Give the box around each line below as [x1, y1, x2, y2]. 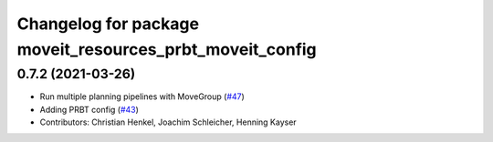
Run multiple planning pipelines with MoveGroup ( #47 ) [39, 91, 246, 102]
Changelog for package [16, 14, 200, 34]
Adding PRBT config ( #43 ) [39, 104, 139, 115]
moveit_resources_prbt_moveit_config [16, 39, 317, 59]
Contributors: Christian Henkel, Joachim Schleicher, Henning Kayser [39, 117, 297, 127]
